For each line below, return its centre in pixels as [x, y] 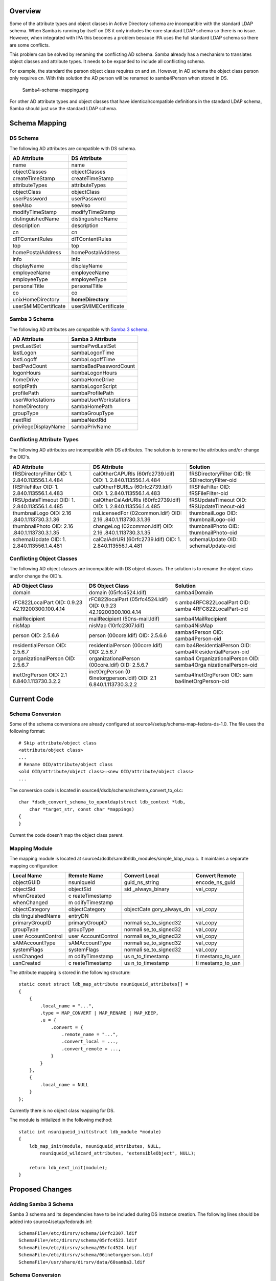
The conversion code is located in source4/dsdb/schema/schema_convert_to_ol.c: [96, 790]
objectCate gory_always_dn [157, 909]
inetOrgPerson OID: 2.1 [40, 675]
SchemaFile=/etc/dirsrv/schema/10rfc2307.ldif [78, 1233]
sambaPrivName [91, 427]
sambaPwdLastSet [94, 346]
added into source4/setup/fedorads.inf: [51, 1222]
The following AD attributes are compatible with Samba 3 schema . [79, 329]
